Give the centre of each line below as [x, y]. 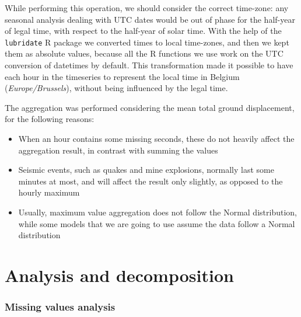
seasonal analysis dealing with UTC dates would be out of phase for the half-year [150, 19]
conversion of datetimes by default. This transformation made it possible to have [149, 65]
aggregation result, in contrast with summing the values [118, 150]
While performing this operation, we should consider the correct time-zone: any [147, 8]
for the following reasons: [50, 119]
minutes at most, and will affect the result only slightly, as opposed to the [150, 181]
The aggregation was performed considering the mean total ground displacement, [150, 107]
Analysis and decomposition [119, 275]
